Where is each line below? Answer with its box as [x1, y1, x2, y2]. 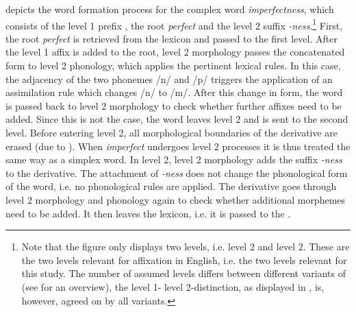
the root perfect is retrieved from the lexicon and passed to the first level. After [5, 31, 338, 45]
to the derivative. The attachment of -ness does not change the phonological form [5, 165, 348, 180]
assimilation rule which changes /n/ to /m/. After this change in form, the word [5, 85, 343, 99]
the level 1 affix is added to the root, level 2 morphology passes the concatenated [5, 45, 345, 59]
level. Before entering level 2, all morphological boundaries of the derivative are [5, 125, 338, 139]
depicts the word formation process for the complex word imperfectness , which [5, 2, 334, 16]
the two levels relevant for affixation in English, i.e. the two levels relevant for [21, 252, 347, 267]
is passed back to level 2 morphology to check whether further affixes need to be [5, 98, 342, 112]
